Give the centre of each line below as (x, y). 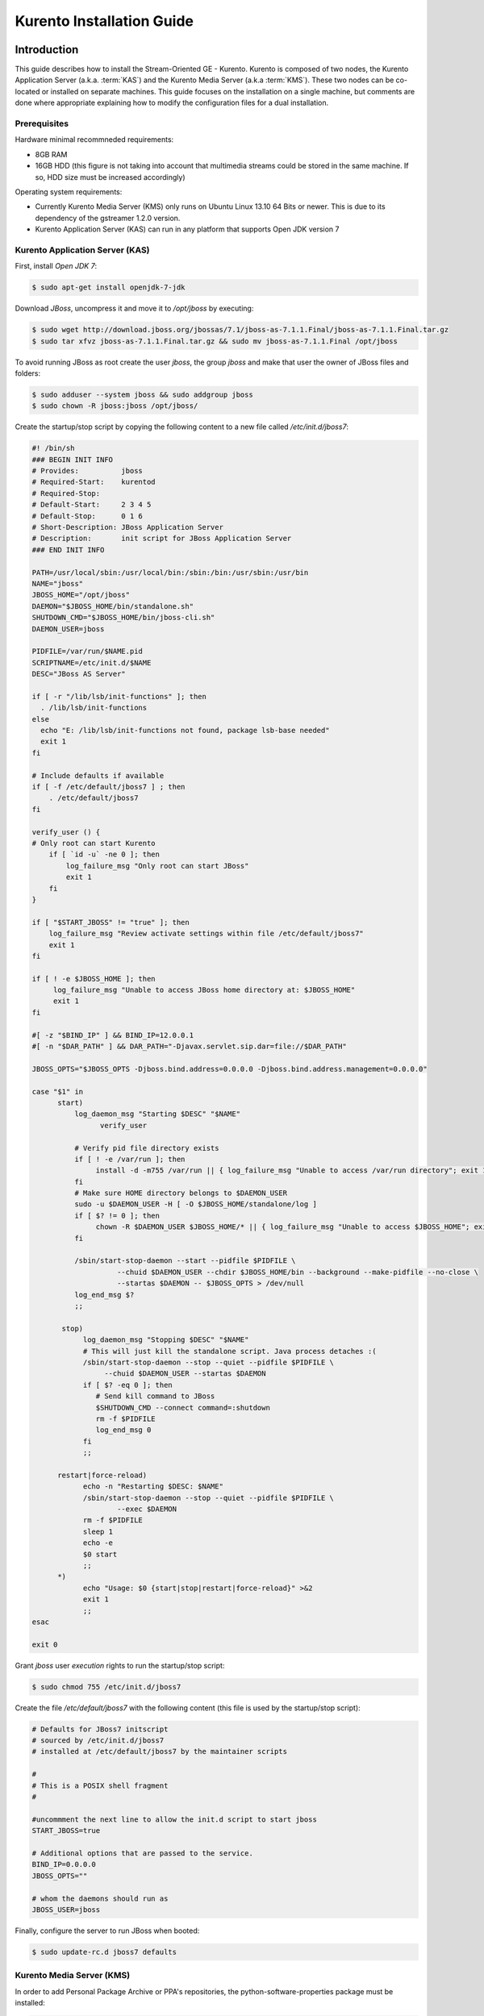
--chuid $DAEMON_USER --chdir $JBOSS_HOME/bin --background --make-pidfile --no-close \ (298, 1272)
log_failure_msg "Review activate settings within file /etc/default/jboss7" (207, 934)
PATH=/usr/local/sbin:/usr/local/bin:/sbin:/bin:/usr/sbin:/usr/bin (170, 572)
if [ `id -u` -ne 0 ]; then (104, 854)
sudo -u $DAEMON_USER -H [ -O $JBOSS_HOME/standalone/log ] (196, 1204)
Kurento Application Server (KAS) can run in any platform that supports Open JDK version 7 (187, 229)
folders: (27, 373)
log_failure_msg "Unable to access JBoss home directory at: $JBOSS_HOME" (204, 990)
